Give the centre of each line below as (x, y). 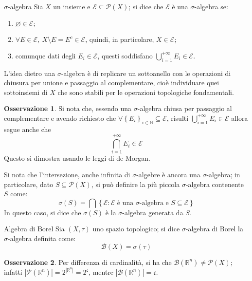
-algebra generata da (153, 212)
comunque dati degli (45, 55)
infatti (13, 272)
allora (240, 118)
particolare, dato (29, 184)
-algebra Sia (26, 6)
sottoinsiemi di (26, 92)
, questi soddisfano (125, 55)
